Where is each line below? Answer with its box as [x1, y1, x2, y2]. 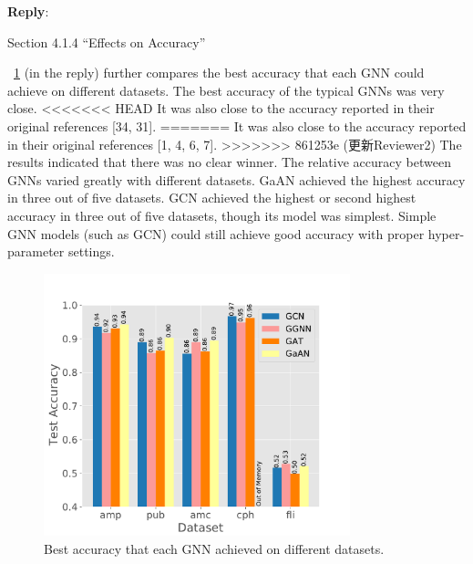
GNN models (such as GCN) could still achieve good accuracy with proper [7, 224, 425, 243]
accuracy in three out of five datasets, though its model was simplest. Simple [7, 205, 437, 225]
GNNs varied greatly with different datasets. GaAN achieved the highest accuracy [7, 170, 466, 189]
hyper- [427, 224, 465, 243]
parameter [7, 242, 65, 261]
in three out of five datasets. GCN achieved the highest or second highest [7, 188, 416, 207]
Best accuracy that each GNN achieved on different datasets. [44, 539, 385, 559]
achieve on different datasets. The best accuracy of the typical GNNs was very [7, 80, 445, 99]
